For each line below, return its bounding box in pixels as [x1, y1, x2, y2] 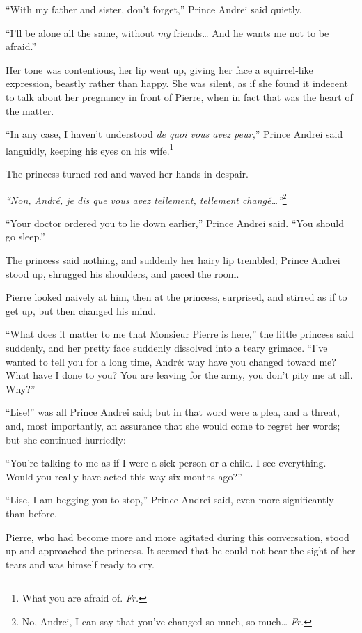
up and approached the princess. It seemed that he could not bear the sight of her [6, 543, 356, 558]
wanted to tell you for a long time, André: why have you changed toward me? [6, 354, 336, 368]
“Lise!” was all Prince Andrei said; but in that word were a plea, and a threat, [6, 405, 340, 419]
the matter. [6, 103, 54, 118]
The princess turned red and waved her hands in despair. [6, 166, 249, 180]
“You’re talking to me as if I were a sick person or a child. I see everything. [6, 455, 326, 470]
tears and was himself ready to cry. [6, 556, 155, 571]
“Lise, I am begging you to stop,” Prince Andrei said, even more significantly [6, 492, 334, 507]
